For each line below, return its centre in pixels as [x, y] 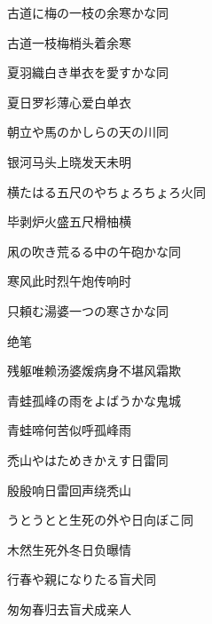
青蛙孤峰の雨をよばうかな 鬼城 [94, 400]
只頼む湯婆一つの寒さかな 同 [88, 310]
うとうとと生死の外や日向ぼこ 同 [100, 520]
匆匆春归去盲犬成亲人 [69, 608]
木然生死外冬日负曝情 [69, 549]
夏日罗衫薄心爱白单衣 [69, 102]
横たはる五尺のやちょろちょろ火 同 [106, 191]
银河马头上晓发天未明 [69, 161]
